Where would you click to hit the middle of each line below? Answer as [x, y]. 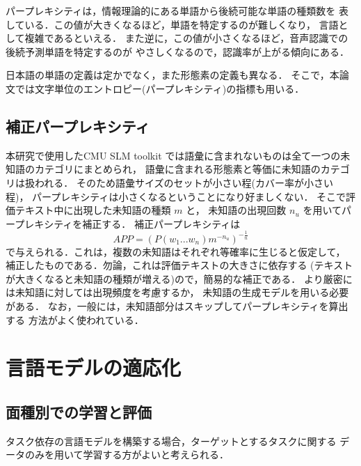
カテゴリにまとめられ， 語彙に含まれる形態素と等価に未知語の [177, 169]
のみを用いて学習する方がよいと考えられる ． [127, 455]
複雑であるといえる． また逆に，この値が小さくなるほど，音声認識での [186, 38]
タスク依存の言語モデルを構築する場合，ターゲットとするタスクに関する [171, 441]
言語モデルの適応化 [94, 367]
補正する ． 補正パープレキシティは [161, 223]
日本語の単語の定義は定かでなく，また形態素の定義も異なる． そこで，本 [173, 75]
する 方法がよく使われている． [75, 319]
